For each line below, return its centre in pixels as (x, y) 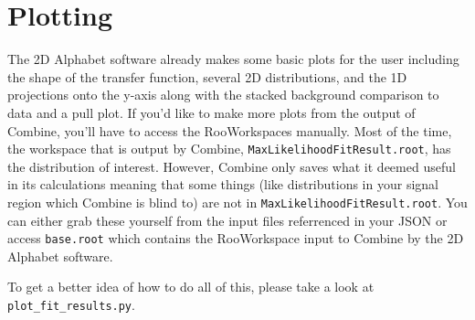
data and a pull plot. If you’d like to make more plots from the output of (211, 112)
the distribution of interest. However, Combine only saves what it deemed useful (232, 166)
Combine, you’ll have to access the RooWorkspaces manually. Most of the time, (230, 130)
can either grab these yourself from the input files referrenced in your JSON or (227, 220)
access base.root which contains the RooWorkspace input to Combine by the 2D (236, 238)
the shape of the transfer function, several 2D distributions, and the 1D (207, 76)
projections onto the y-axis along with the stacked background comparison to (223, 95)
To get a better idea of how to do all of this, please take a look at (191, 287)
